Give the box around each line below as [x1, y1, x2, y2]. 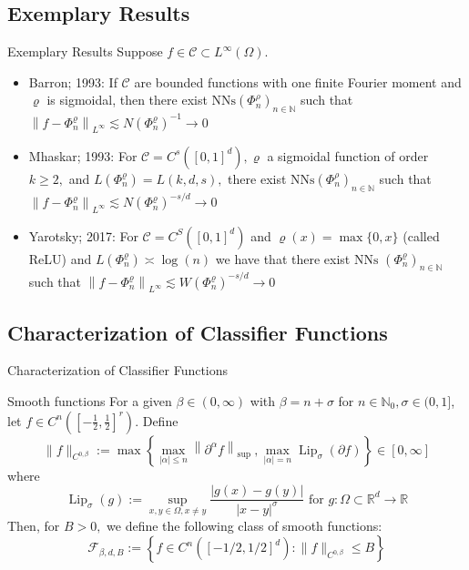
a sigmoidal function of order [267, 146, 429, 165]
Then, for [7, 515, 60, 534]
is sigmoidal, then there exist [46, 90, 208, 109]
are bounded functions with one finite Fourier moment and [134, 72, 462, 91]
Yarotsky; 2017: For [28, 226, 138, 245]
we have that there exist [215, 249, 351, 268]
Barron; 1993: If [28, 72, 117, 91]
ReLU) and [28, 249, 92, 268]
